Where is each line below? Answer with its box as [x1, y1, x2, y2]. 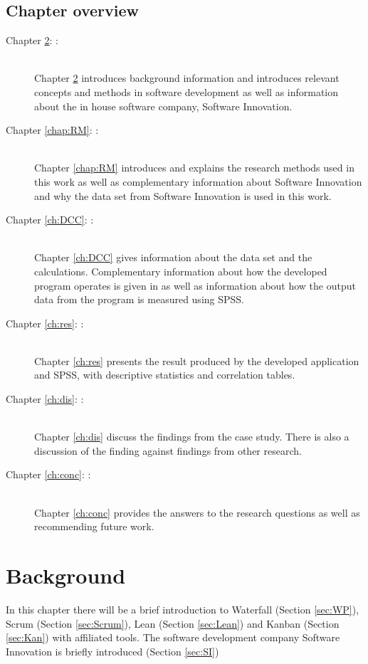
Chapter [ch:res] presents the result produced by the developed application [34, 353, 359, 368]
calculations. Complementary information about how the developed [34, 263, 327, 278]
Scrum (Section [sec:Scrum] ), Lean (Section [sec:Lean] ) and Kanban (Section [6, 616, 340, 631]
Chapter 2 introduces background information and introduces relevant [34, 70, 340, 85]
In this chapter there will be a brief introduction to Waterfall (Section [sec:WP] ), [6, 601, 359, 616]
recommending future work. [34, 519, 154, 534]
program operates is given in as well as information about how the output [34, 278, 356, 293]
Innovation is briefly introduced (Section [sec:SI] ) [6, 643, 219, 658]
